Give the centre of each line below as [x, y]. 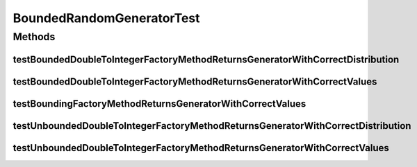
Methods [34, 37]
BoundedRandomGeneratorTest [107, 18]
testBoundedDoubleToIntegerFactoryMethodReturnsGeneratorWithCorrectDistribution [206, 59]
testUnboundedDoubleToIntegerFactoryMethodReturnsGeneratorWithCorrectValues [201, 148]
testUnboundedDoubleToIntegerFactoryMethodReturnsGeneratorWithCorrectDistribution [212, 126]
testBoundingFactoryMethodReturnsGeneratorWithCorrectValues [160, 104]
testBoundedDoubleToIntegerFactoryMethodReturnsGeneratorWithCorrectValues [195, 81]
